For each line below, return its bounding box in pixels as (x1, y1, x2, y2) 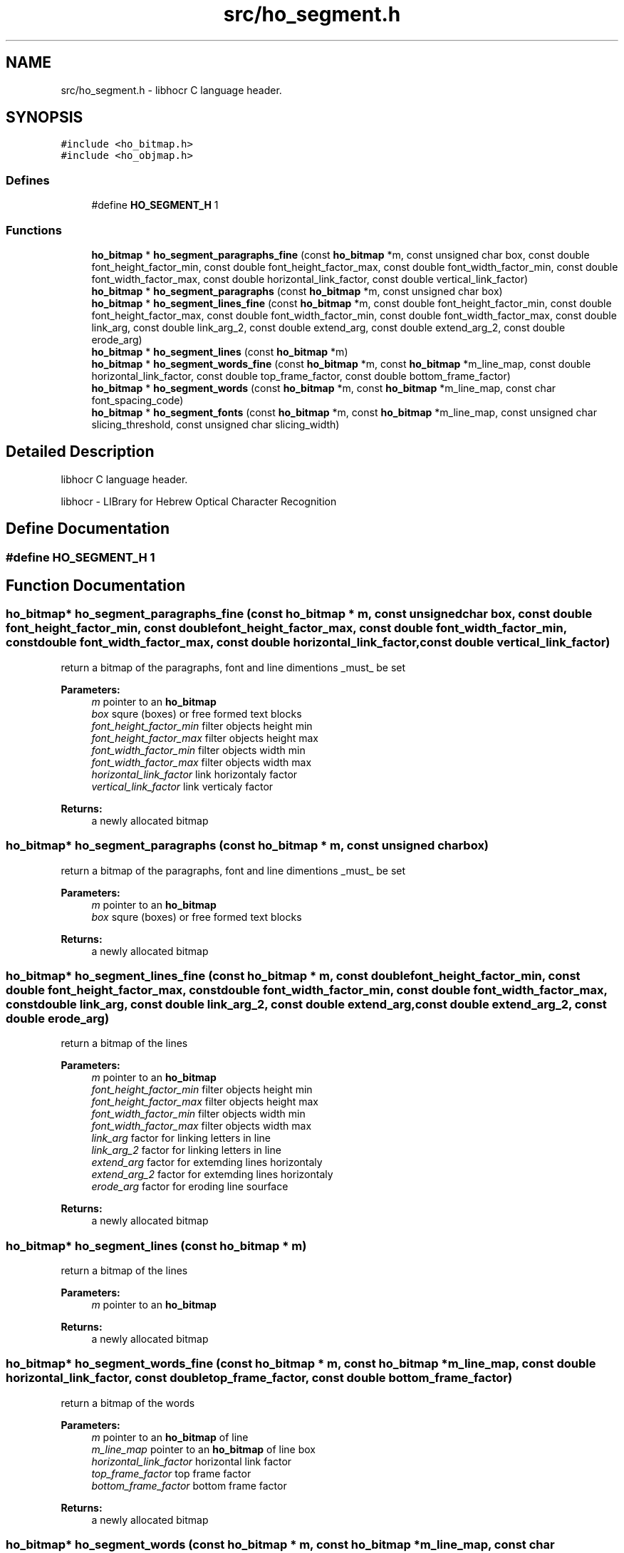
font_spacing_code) (91, 393, 184, 406)
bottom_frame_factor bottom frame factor (91, 1479, 287, 1492)
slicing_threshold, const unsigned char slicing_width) (91, 418, 340, 430)
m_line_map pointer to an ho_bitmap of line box (91, 1443, 316, 1455)
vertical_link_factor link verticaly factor (91, 780, 274, 793)
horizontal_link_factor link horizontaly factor (91, 768, 298, 780)
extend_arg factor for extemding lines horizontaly (91, 1156, 323, 1169)
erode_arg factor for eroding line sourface (91, 1180, 288, 1193)
